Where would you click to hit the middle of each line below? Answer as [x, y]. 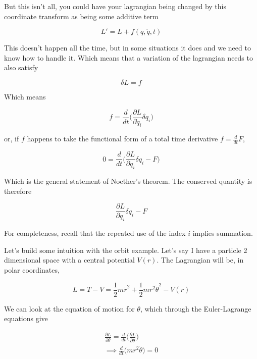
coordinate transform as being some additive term [81, 16]
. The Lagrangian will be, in [200, 260]
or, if [12, 139]
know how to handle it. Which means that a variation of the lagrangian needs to [128, 57]
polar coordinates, [32, 269]
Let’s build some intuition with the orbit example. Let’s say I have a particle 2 [126, 250]
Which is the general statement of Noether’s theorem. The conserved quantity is [128, 181]
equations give [26, 318]
